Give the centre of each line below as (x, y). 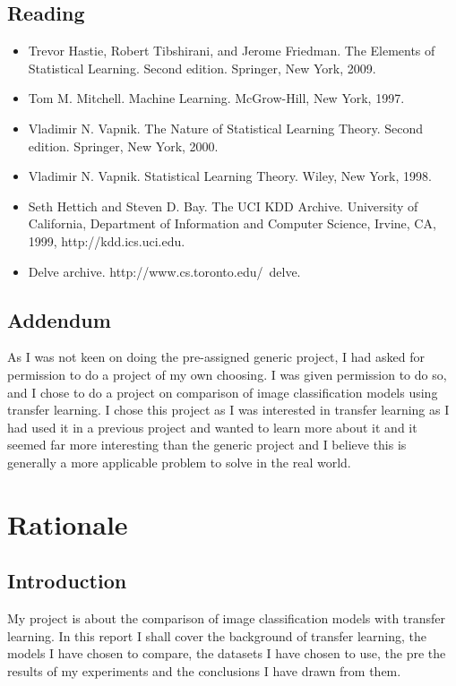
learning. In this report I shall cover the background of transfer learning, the (217, 635)
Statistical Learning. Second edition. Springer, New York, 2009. (202, 68)
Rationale (68, 523)
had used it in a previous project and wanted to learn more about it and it (212, 427)
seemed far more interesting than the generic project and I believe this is (207, 445)
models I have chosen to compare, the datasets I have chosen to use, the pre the (227, 653)
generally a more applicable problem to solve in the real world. (179, 462)
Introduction (67, 581)
